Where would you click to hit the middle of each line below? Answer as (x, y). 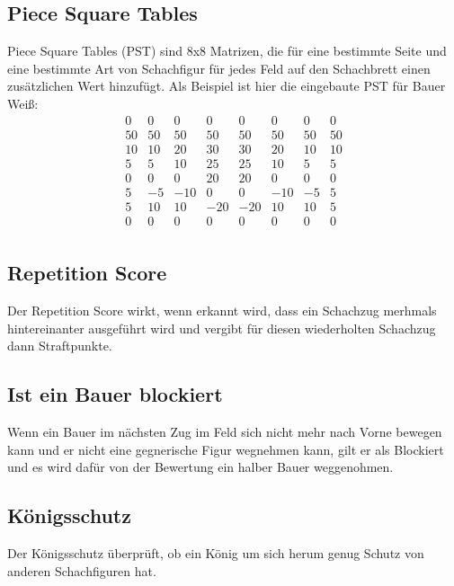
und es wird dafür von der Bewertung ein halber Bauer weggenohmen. (200, 467)
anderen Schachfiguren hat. (82, 570)
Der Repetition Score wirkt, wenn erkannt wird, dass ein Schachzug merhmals (222, 311)
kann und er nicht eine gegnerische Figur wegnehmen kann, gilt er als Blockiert (226, 449)
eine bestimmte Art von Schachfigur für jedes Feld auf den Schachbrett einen (219, 68)
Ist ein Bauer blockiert (115, 394)
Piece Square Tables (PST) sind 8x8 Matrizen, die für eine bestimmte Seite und (227, 51)
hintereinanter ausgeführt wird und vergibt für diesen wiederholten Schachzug (222, 328)
